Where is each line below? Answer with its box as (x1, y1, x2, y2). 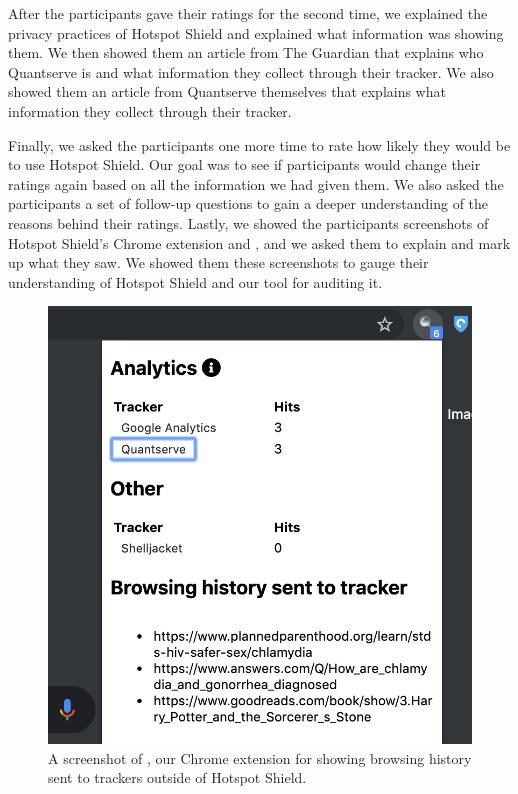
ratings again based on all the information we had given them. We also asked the (8, 173, 504, 194)
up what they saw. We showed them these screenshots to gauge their (8, 252, 429, 273)
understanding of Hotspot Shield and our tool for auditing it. (8, 271, 383, 292)
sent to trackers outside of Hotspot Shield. (48, 767, 307, 788)
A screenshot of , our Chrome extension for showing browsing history (48, 747, 472, 768)
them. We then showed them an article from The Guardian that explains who (8, 42, 484, 63)
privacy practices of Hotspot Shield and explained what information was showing (8, 22, 504, 43)
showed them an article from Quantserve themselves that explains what (8, 81, 446, 102)
